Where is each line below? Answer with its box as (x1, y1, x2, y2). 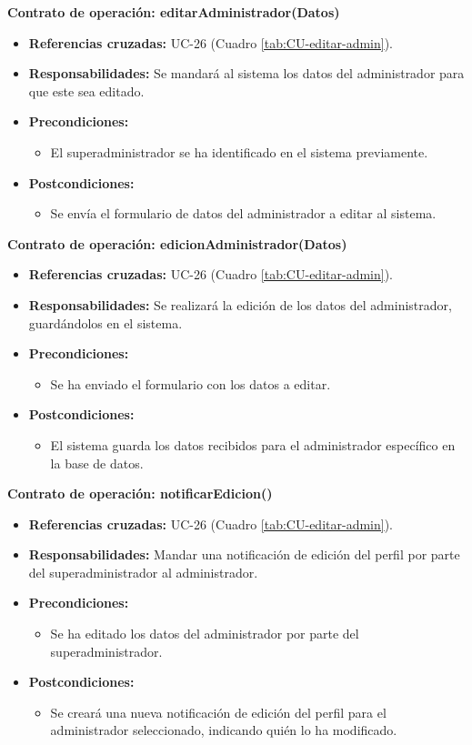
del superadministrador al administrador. (28, 562, 258, 581)
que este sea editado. (28, 81, 145, 100)
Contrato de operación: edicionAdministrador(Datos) (7, 234, 347, 253)
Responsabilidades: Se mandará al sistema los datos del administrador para (28, 64, 465, 83)
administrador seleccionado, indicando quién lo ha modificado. (50, 720, 397, 740)
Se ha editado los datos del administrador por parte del (50, 624, 359, 643)
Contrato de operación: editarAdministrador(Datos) (7, 3, 340, 21)
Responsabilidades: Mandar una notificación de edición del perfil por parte (28, 545, 460, 564)
